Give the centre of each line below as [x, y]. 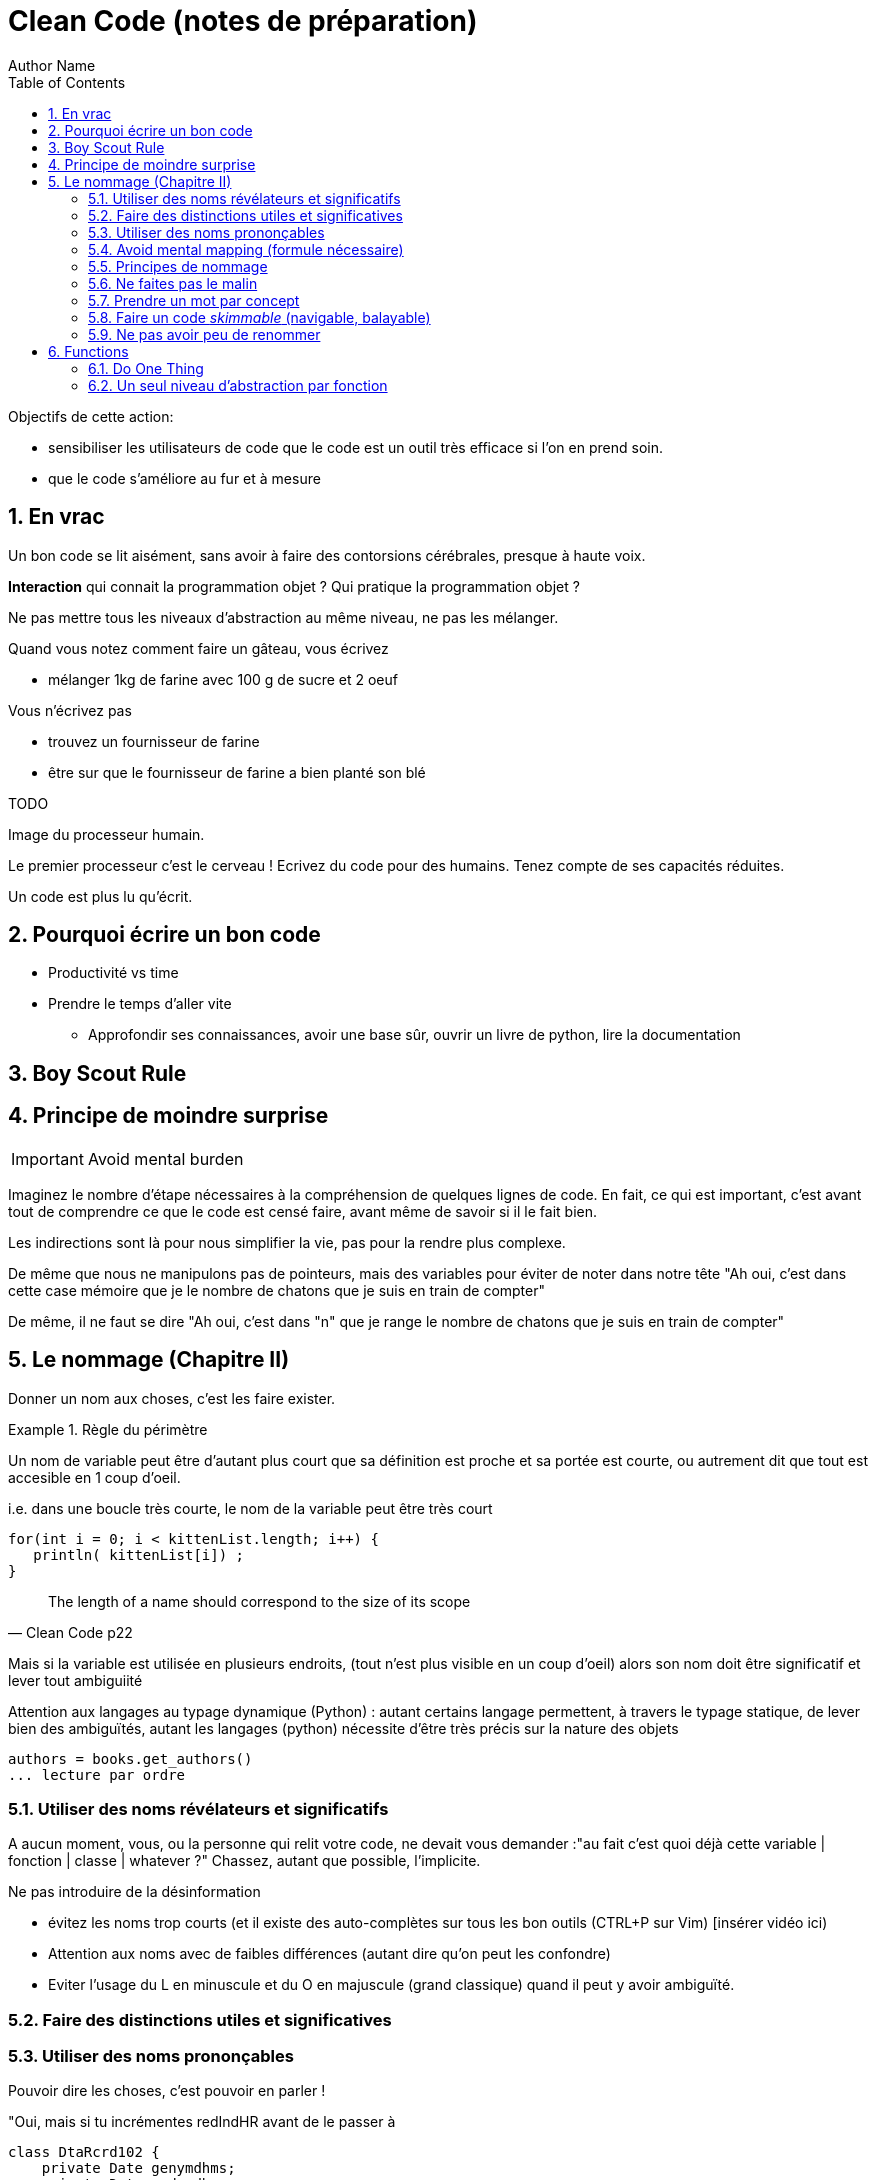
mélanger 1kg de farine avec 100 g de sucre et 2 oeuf [223, 679]
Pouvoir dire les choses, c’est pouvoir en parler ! [167, 2091]
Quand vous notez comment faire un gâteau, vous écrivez [198, 648]
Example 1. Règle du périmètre [108, 1429]
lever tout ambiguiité [75, 1680]
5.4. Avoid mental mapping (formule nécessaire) [246, 249]
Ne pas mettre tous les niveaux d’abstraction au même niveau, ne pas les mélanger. [283, 617]
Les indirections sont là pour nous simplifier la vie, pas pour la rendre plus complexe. [287, 1242]
